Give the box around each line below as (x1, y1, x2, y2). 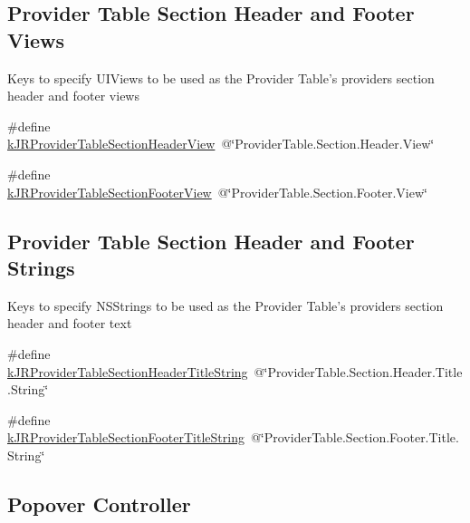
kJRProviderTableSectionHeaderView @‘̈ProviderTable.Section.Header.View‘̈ (7, 134, 435, 153)
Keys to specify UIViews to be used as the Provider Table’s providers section (7, 68, 435, 87)
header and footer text (7, 314, 132, 333)
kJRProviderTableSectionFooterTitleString (7, 428, 245, 447)
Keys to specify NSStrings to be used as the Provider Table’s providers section (7, 295, 444, 315)
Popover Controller (7, 489, 191, 518)
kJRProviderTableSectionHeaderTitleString (7, 362, 248, 381)
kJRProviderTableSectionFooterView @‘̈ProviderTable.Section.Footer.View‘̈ (7, 182, 427, 201)
